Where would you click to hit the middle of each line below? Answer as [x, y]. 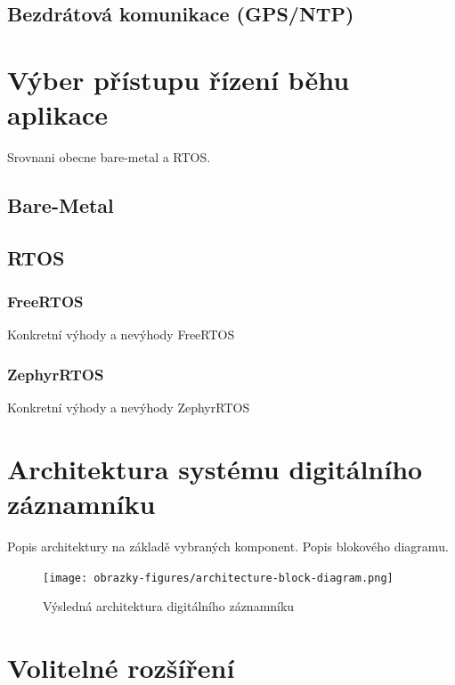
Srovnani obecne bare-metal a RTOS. [109, 157]
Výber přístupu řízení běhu [179, 79]
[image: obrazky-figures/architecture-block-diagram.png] [218, 578]
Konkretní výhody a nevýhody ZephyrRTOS [129, 408]
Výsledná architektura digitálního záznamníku [169, 606]
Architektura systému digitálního [215, 469]
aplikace [58, 114]
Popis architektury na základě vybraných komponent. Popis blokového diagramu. [228, 546]
